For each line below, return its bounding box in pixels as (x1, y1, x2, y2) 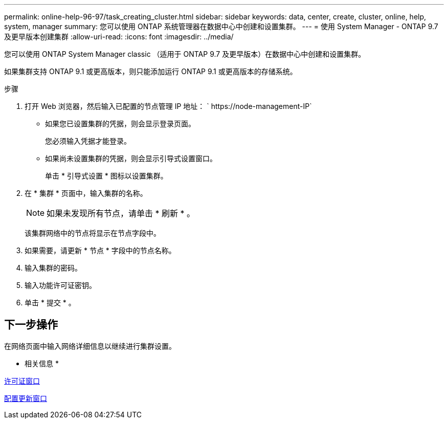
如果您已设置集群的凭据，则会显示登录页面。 (45, 119, 195, 128)
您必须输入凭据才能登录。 (45, 137, 131, 145)
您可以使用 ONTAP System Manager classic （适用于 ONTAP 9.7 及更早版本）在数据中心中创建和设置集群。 (4, 50, 366, 58)
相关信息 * (25, 359, 59, 368)
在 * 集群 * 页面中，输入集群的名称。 (25, 189, 147, 197)
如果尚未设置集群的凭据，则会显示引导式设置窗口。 (45, 154, 217, 163)
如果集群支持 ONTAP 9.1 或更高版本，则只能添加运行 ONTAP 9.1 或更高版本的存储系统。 (4, 67, 297, 76)
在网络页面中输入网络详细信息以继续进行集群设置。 (4, 341, 176, 350)
